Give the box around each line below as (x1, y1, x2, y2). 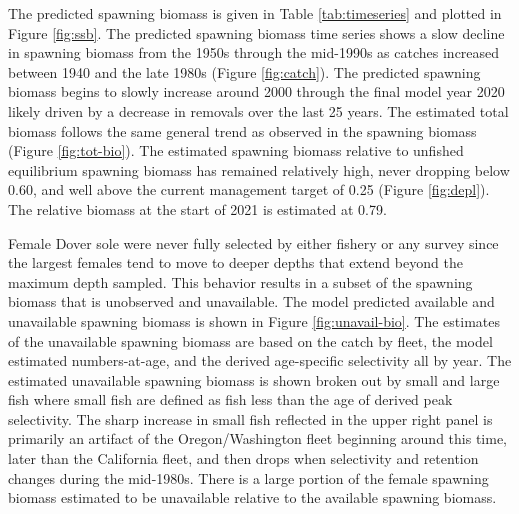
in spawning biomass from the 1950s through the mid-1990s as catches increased (8, 42, 500, 63)
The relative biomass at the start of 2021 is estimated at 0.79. (8, 198, 387, 219)
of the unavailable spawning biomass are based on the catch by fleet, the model (8, 330, 493, 351)
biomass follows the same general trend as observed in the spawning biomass (8, 120, 477, 141)
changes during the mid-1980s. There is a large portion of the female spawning (8, 467, 489, 488)
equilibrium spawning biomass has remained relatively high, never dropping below (8, 159, 510, 180)
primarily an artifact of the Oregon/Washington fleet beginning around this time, (8, 428, 507, 449)
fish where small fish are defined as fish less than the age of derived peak (8, 389, 453, 410)
